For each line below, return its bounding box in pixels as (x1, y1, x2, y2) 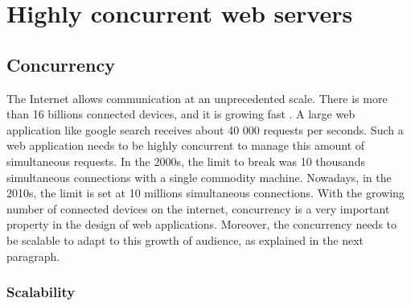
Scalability (6, 282, 76, 302)
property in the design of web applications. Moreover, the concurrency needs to (6, 216, 397, 233)
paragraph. (6, 247, 60, 264)
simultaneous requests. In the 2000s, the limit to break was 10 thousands (6, 152, 365, 169)
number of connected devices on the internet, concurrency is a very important (6, 200, 390, 217)
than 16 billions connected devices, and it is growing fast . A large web (6, 105, 356, 122)
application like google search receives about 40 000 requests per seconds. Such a (6, 121, 404, 138)
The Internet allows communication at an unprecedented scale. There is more (6, 89, 388, 106)
